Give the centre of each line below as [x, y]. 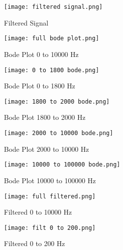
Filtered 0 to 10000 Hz [38, 212]
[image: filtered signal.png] [53, 7]
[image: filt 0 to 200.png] [50, 228]
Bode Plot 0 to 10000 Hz [41, 54]
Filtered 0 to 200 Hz [34, 243]
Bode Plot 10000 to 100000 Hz [50, 180]
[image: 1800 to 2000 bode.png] [57, 101]
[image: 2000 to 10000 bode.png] [59, 133]
